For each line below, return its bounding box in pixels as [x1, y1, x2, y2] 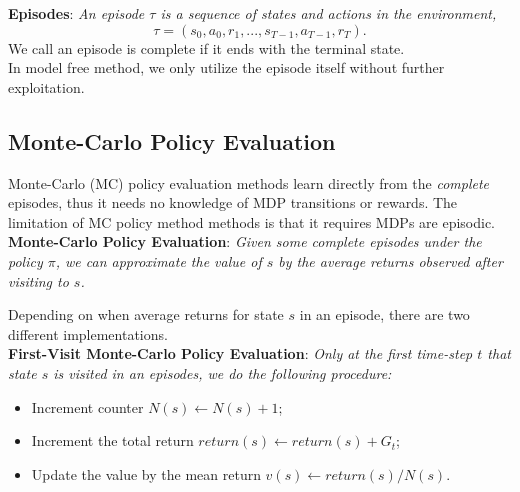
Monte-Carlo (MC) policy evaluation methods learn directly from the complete [8, 172, 490, 193]
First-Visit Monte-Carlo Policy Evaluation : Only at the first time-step [8, 343, 473, 364]
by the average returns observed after [278, 250, 503, 271]
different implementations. [8, 323, 168, 344]
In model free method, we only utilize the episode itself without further [8, 57, 445, 78]
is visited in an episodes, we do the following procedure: [53, 362, 392, 383]
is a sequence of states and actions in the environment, [160, 3, 497, 23]
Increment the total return [31, 430, 194, 451]
